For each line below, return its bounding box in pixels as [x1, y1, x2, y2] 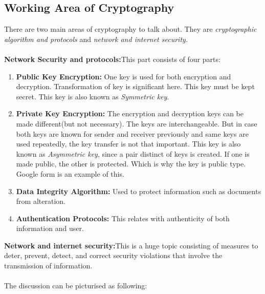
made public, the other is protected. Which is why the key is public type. [16, 158, 246, 169]
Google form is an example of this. [16, 168, 124, 179]
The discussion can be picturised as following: [4, 280, 147, 291]
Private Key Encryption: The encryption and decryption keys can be [16, 108, 244, 119]
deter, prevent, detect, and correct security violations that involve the [4, 250, 223, 261]
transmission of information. [4, 260, 93, 271]
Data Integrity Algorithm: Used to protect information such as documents [16, 185, 261, 196]
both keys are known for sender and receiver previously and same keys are [16, 128, 249, 139]
